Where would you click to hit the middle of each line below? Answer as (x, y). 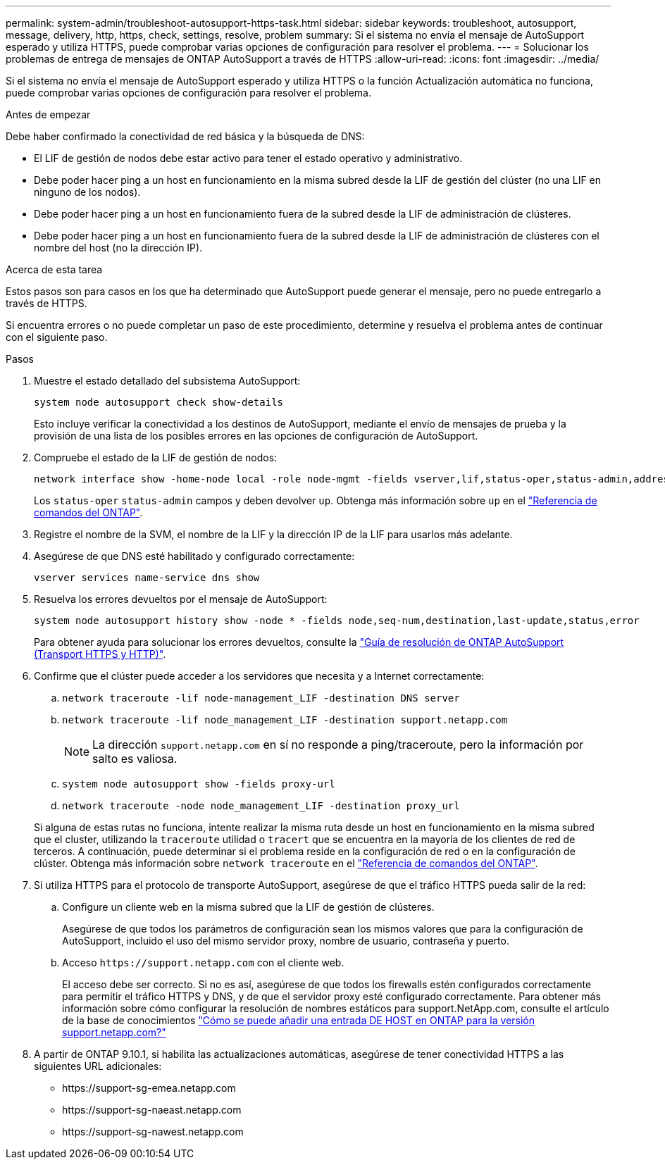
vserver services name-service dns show (147, 578)
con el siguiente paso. (57, 337)
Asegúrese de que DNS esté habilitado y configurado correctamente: (194, 556)
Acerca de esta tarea (54, 269)
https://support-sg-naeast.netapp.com (152, 1110)
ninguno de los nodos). (87, 192)
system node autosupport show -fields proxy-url (199, 784)
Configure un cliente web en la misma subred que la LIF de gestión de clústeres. (248, 907)
